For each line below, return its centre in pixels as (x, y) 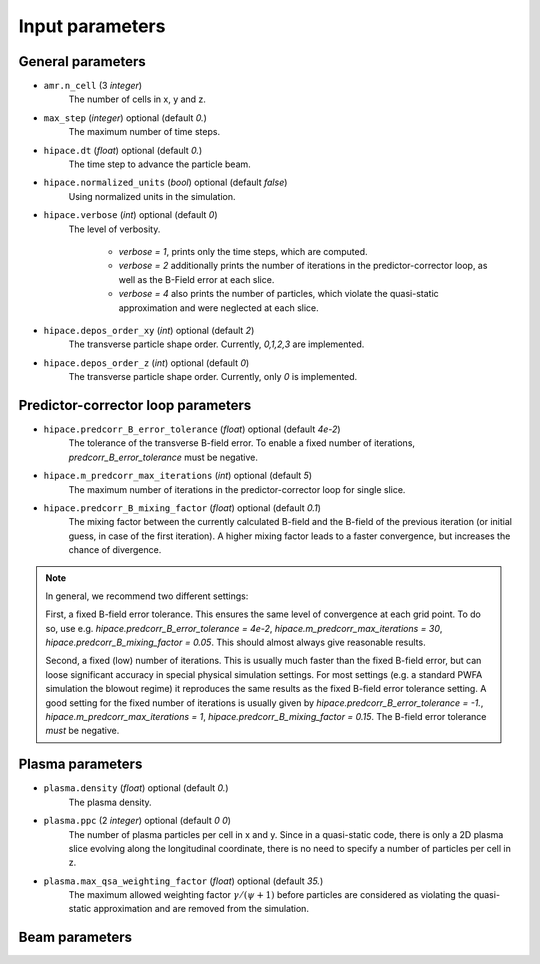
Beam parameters (75, 937)
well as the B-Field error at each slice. (196, 279)
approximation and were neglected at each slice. (218, 307)
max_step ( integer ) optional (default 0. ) (125, 117)
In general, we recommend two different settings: (147, 596)
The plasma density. (110, 802)
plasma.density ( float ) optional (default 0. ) (136, 788)
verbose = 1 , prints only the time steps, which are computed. (243, 251)
